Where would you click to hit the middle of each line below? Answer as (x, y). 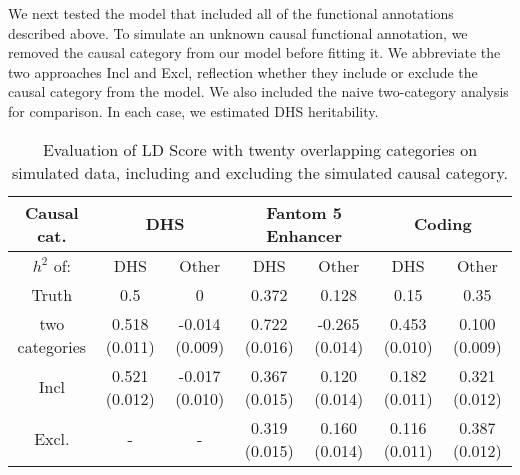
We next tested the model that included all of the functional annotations (231, 13)
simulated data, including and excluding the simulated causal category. (260, 172)
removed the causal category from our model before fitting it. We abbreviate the (254, 52)
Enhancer (304, 235)
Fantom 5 (304, 212)
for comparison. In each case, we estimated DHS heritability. (193, 110)
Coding (442, 224)
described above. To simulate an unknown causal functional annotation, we (238, 32)
